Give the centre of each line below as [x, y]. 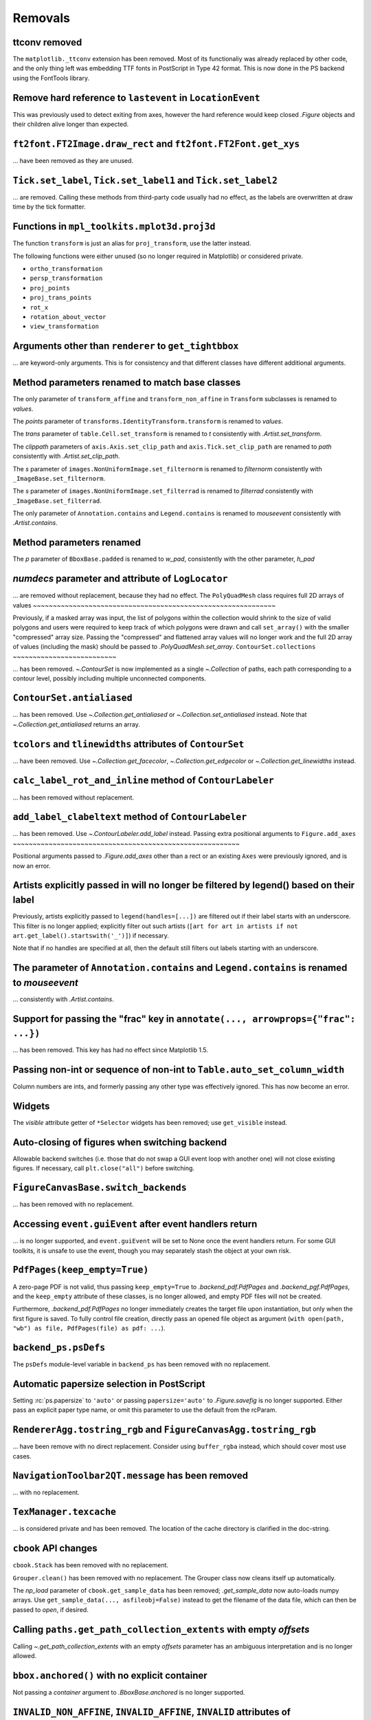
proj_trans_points [61, 298]
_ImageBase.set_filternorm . [59, 478]
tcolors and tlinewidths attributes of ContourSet [128, 744]
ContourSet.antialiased [73, 698]
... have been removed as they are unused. [73, 161]
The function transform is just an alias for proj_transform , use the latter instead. [132, 244]
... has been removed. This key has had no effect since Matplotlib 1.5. [111, 1050]
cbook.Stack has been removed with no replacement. [90, 1565]
